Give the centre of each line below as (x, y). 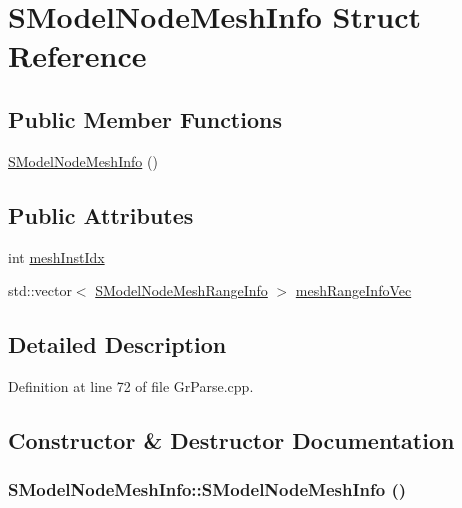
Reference (77, 55)
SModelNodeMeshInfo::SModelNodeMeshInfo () (207, 489)
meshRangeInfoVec (353, 290)
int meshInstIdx (56, 256)
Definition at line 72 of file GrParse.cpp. (131, 385)
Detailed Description (117, 344)
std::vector (40, 290)
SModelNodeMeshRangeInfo (181, 290)
